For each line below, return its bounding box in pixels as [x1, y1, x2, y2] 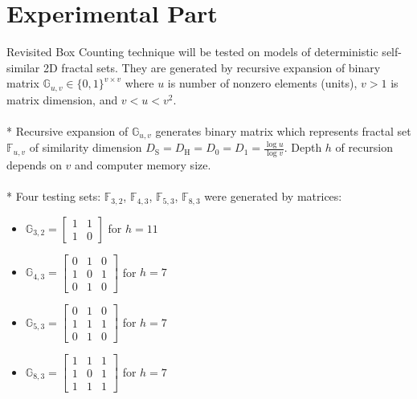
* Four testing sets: [6, 188, 101, 205]
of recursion [335, 139, 393, 156]
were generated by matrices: [204, 188, 342, 205]
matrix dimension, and [6, 91, 118, 108]
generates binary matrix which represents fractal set [155, 122, 411, 139]
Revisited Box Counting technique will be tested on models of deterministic [6, 43, 378, 60]
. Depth [284, 139, 322, 156]
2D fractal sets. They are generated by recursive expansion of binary [43, 59, 381, 75]
